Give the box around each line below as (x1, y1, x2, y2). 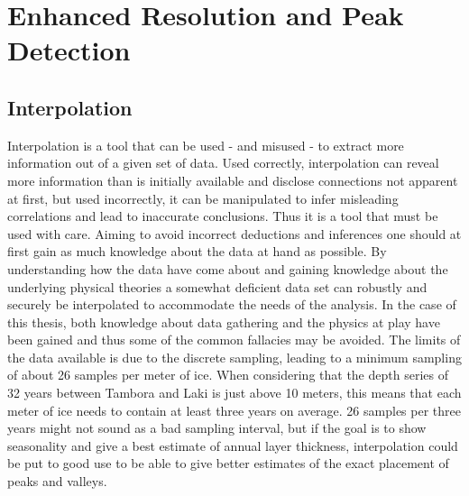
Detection (7, 32, 131, 69)
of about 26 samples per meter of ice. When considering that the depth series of (7, 365, 448, 384)
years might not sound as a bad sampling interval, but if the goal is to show (7, 418, 427, 437)
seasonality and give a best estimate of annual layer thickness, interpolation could (7, 436, 458, 455)
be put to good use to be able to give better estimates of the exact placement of (7, 454, 449, 473)
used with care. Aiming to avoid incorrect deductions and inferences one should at (7, 224, 462, 243)
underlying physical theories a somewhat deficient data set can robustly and (7, 277, 428, 296)
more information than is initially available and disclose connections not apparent (7, 170, 458, 189)
